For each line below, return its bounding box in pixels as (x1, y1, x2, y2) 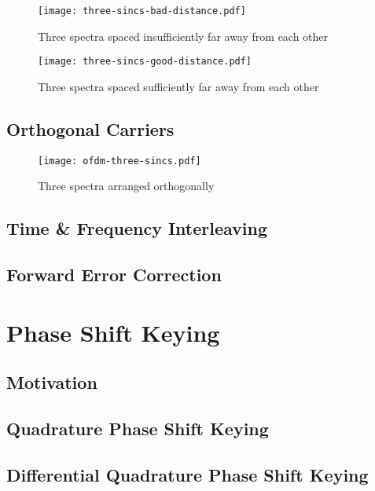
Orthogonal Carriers (6, 116, 175, 141)
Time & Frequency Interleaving (6, 216, 268, 240)
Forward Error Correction (6, 262, 222, 287)
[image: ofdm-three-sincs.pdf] (38, 155, 201, 167)
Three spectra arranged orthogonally (38, 178, 215, 194)
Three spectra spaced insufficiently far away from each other (38, 27, 329, 44)
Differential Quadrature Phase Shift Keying (6, 462, 369, 486)
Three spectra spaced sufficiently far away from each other (38, 78, 319, 94)
